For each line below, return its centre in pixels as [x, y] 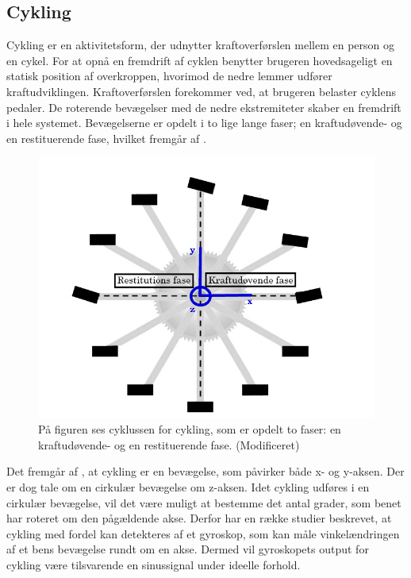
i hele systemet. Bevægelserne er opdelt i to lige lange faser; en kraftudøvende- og [204, 123]
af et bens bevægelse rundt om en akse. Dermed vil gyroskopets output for [188, 549]
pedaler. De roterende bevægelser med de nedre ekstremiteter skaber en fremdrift [204, 107]
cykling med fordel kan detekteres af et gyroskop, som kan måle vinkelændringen [203, 533]
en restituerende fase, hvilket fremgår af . [106, 138]
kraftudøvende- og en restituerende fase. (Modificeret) [169, 444]
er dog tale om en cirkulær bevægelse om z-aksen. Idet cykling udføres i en [188, 486]
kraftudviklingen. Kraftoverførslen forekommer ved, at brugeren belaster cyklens [202, 91]
